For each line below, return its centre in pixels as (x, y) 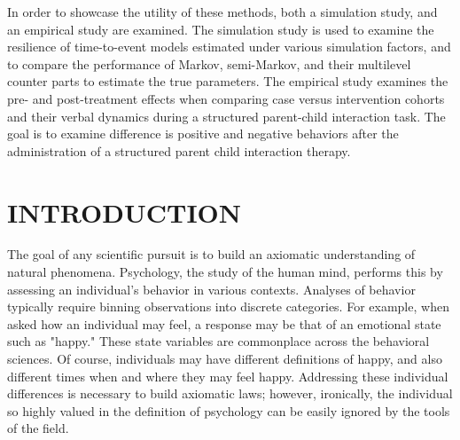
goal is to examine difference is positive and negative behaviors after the (203, 134)
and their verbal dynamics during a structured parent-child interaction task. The (226, 116)
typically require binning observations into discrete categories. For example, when (228, 306)
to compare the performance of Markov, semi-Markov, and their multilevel (209, 63)
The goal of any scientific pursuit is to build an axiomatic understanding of (211, 254)
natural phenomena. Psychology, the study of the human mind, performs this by (225, 272)
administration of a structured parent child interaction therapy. (179, 150)
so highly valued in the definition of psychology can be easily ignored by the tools (229, 410)
